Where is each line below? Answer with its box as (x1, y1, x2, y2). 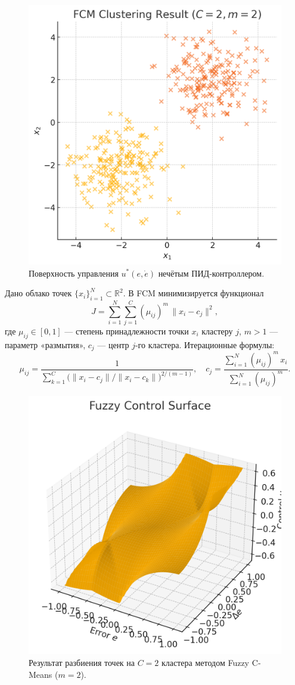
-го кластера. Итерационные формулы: (135, 338, 275, 351)
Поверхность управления (29, 266, 119, 279)
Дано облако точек (5, 287, 72, 299)
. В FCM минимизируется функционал (123, 287, 264, 299)
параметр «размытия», (5, 338, 86, 351)
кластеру (201, 325, 233, 337)
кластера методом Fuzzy (162, 656, 250, 669)
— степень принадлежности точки (64, 325, 189, 337)
